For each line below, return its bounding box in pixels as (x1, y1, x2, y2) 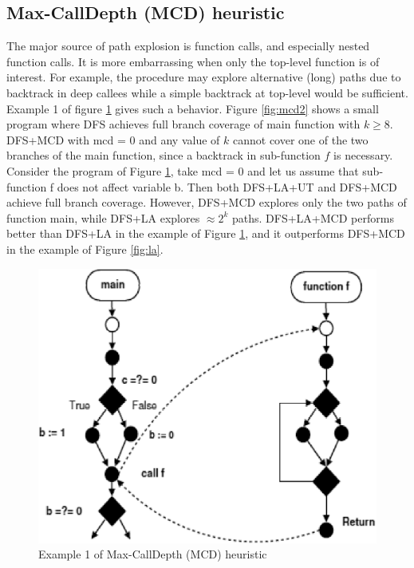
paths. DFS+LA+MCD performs (232, 209, 394, 226)
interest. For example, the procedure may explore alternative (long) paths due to (6, 69, 401, 85)
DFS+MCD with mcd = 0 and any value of (6, 131, 220, 148)
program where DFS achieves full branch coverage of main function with (6, 116, 361, 132)
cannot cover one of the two (233, 131, 369, 148)
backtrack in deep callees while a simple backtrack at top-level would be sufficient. (6, 84, 408, 101)
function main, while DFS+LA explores (6, 209, 200, 226)
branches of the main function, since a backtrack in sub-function (6, 147, 321, 164)
